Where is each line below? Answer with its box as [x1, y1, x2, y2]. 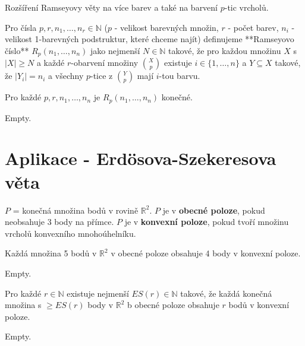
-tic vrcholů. [224, 1, 269, 13]
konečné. [161, 91, 193, 103]
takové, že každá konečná [180, 287, 272, 299]
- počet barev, [228, 21, 279, 33]
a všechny [48, 69, 84, 82]
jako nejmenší [90, 44, 140, 56]
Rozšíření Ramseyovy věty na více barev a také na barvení [5, 1, 218, 13]
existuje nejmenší [67, 287, 129, 299]
